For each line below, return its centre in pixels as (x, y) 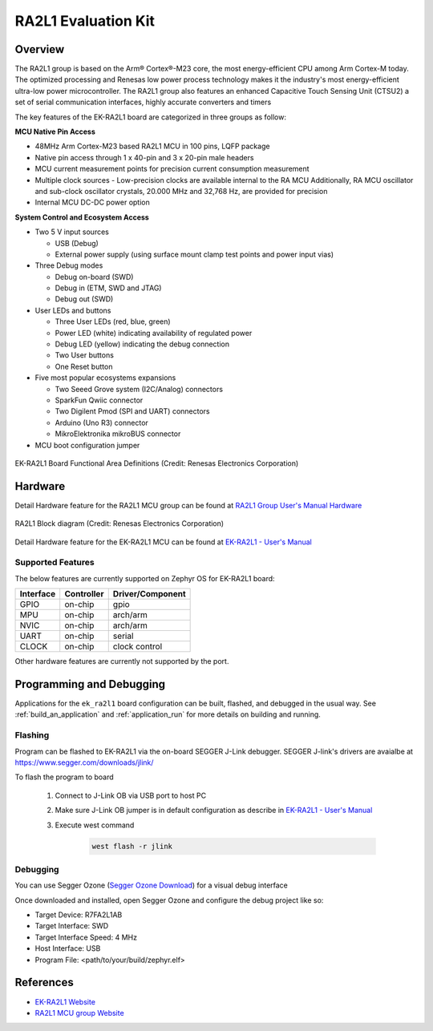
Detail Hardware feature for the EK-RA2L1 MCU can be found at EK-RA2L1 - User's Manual (163, 542)
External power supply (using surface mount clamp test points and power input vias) (194, 254)
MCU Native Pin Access (55, 131)
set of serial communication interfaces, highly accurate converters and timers (143, 102)
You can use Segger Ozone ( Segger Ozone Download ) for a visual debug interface (152, 885)
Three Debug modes (69, 265)
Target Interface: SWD (72, 926)
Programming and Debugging (90, 684)
